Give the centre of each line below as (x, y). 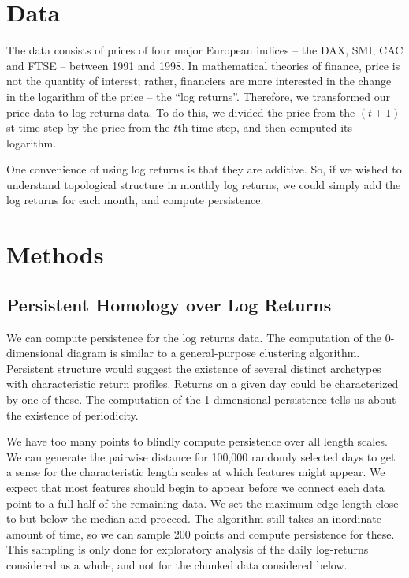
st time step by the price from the (88, 127)
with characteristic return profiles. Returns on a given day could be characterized (203, 384)
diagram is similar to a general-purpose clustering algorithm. (214, 353)
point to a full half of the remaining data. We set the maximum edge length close (203, 503)
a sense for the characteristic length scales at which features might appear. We (196, 472)
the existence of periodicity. (73, 414)
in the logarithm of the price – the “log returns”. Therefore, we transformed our (199, 96)
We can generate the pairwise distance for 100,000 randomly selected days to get (201, 456)
